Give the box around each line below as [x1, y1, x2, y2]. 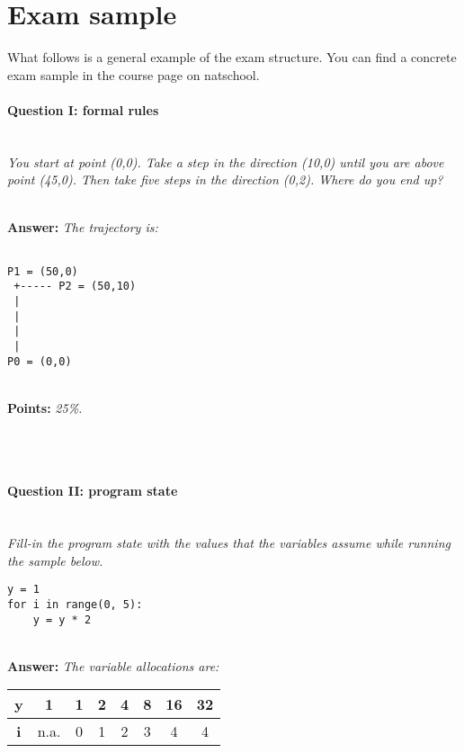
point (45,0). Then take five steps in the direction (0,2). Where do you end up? [7, 170, 443, 189]
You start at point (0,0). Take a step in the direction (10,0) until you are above [7, 152, 444, 171]
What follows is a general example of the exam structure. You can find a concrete [7, 48, 457, 67]
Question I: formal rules [7, 100, 159, 119]
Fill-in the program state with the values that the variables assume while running [7, 533, 451, 552]
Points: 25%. [7, 398, 83, 417]
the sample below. [7, 551, 103, 569]
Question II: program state [7, 481, 178, 500]
